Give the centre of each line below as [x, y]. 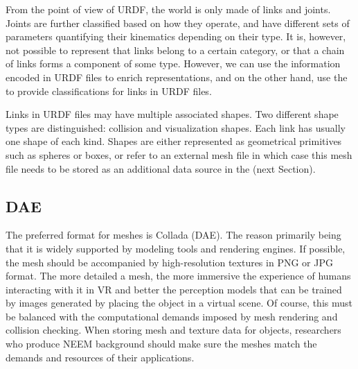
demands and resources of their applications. [100, 357]
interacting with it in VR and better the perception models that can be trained [174, 289]
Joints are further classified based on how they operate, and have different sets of [178, 23]
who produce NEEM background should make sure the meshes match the [161, 344]
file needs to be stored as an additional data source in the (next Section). [161, 168]
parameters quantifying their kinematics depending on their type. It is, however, [176, 36]
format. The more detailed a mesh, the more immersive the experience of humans [178, 276]
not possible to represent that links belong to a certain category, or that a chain [175, 50]
